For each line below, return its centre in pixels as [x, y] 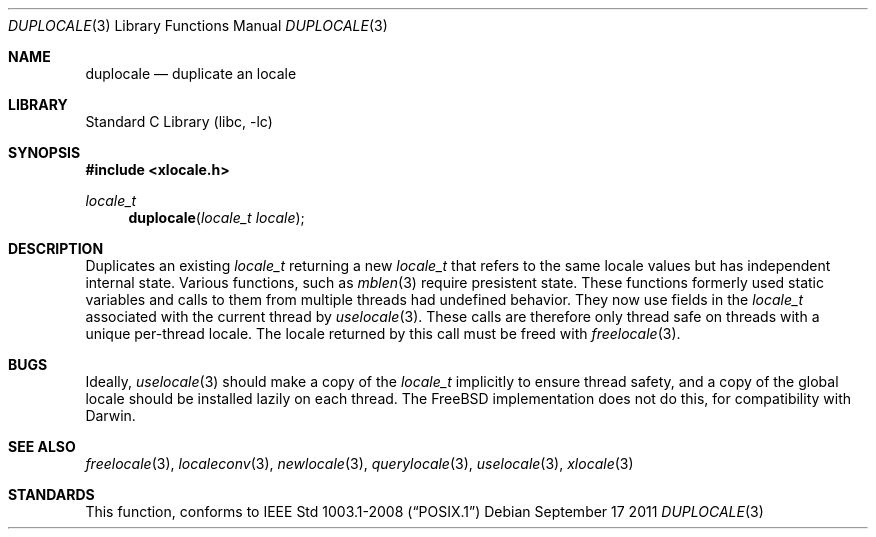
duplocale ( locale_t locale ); [216, 217]
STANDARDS [51, 494]
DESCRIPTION [56, 248]
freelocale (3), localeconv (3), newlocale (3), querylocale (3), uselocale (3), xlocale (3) [359, 463]
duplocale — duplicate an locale [191, 73]
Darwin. [110, 415]
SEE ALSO [42, 446]
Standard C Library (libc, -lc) [179, 121]
